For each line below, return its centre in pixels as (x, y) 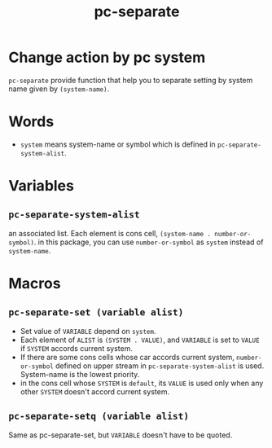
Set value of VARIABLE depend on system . (88, 331)
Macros (35, 284)
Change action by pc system (107, 57)
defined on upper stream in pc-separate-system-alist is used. (160, 366)
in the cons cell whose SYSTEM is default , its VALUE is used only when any (142, 383)
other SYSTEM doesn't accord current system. (94, 391)
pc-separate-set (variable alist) (96, 312)
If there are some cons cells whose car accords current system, (127, 357)
